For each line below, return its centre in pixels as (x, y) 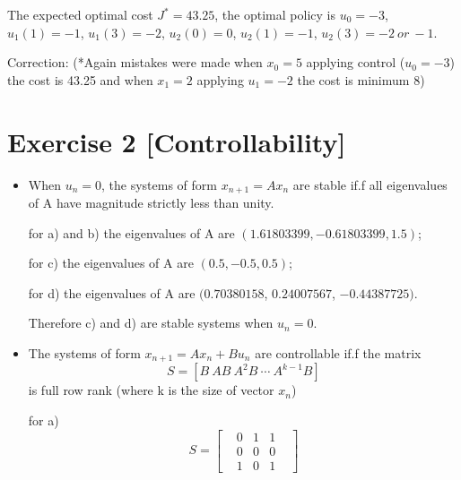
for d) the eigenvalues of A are (112, 292)
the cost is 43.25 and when (80, 79)
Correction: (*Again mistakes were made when (135, 62)
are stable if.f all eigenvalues (370, 184)
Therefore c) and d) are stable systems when (151, 323)
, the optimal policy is (275, 14)
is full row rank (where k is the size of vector (151, 390)
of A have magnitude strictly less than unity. (151, 202)
